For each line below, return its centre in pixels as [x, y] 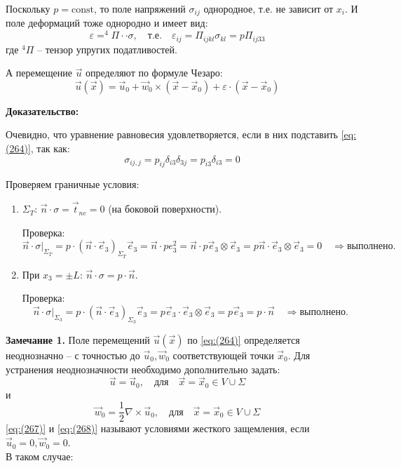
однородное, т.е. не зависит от [269, 8]
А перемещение [39, 73]
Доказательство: [42, 111]
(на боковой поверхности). [165, 209]
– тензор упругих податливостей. [107, 49]
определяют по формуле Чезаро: [154, 73]
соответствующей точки [223, 355]
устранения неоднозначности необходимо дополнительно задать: [143, 369]
